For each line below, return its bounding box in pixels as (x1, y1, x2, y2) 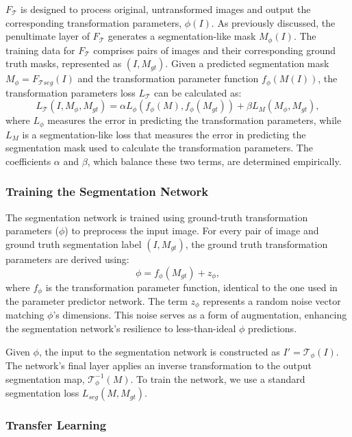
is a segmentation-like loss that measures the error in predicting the (22, 127, 306, 141)
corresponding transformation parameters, (5, 15, 182, 29)
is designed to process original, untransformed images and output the (21, 2, 311, 16)
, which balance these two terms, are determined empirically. (87, 153, 342, 168)
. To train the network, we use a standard (130, 371, 305, 386)
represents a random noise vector (203, 293, 341, 308)
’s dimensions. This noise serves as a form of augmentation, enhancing (53, 308, 347, 322)
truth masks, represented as (5, 56, 122, 71)
